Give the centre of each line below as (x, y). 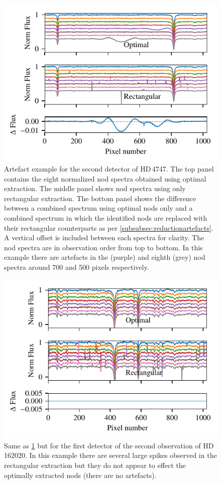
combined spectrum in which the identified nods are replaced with (106, 218)
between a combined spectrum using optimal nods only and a (98, 208)
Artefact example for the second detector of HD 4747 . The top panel (109, 169)
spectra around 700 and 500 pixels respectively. (77, 267)
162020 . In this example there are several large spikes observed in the (111, 455)
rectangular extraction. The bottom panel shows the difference (100, 198)
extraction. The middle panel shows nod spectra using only (95, 188)
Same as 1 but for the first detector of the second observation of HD (109, 445)
